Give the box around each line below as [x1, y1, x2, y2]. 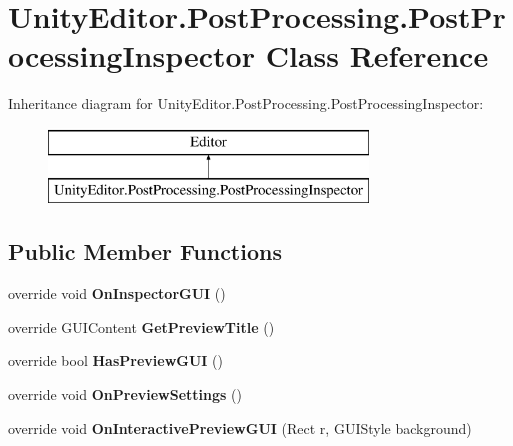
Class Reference [265, 35, 489, 76]
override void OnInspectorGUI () [8, 283, 226, 304]
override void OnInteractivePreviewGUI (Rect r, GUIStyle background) [8, 417, 472, 438]
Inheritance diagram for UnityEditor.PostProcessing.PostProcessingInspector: [8, 93, 484, 114]
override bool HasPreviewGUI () [8, 350, 223, 371]
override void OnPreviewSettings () [8, 384, 242, 405]
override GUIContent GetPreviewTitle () [8, 316, 275, 337]
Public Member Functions [8, 236, 282, 267]
